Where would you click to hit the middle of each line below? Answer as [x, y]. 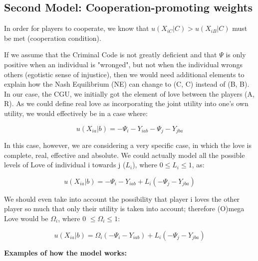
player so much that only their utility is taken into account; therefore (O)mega [124, 208]
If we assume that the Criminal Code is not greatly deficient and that [111, 55]
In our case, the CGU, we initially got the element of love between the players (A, [129, 93]
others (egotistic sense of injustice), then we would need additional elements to [124, 74]
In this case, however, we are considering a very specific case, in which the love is [128, 145]
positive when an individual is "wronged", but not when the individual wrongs [123, 64]
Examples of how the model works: [65, 252]
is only [236, 55]
